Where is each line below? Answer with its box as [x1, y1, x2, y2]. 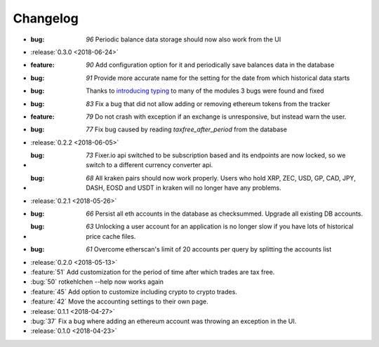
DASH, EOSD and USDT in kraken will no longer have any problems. [86, 183, 282, 192]
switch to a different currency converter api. [86, 161, 213, 169]
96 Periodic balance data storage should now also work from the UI [86, 35, 281, 44]
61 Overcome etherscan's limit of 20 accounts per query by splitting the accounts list [86, 245, 332, 254]
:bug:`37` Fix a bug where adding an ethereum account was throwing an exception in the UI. [30, 317, 297, 325]
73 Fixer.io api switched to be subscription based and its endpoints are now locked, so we [86, 151, 346, 159]
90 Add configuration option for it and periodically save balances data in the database [86, 60, 335, 70]
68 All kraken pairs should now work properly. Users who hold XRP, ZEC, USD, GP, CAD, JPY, [86, 173, 356, 182]
